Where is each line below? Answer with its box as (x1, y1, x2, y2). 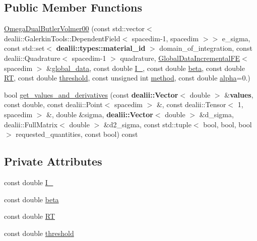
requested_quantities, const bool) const (16, 129, 138, 139)
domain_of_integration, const (159, 43, 252, 53)
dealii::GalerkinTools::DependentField (4, 33, 120, 43)
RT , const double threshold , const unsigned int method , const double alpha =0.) (4, 72, 250, 83)
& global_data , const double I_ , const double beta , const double (46, 62, 245, 73)
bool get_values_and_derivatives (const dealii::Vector (4, 89, 178, 100)
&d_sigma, (199, 109, 234, 119)
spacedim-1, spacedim (132, 33, 199, 43)
